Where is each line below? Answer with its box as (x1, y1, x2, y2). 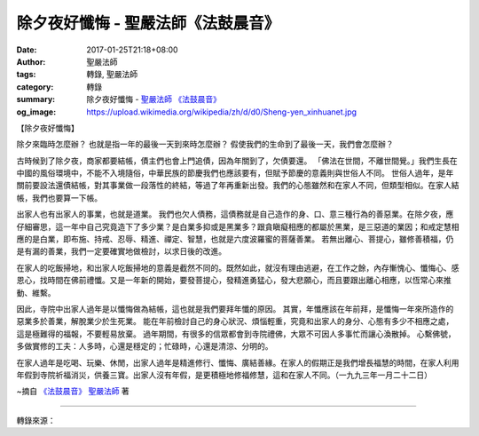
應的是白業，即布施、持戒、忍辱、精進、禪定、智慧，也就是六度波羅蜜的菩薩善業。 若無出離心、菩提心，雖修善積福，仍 (16, 234, 454, 244)
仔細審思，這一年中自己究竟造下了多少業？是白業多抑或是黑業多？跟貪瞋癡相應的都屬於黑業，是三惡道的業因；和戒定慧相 (16, 221, 459, 232)
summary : (16, 94, 56, 105)
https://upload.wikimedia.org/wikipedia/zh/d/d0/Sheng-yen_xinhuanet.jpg (86, 107, 357, 117)
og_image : (16, 107, 57, 117)
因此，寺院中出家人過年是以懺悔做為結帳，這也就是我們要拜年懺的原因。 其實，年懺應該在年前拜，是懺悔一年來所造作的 (16, 303, 454, 314)
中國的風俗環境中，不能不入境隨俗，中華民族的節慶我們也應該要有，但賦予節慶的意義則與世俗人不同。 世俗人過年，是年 (16, 168, 454, 178)
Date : (16, 44, 37, 55)
